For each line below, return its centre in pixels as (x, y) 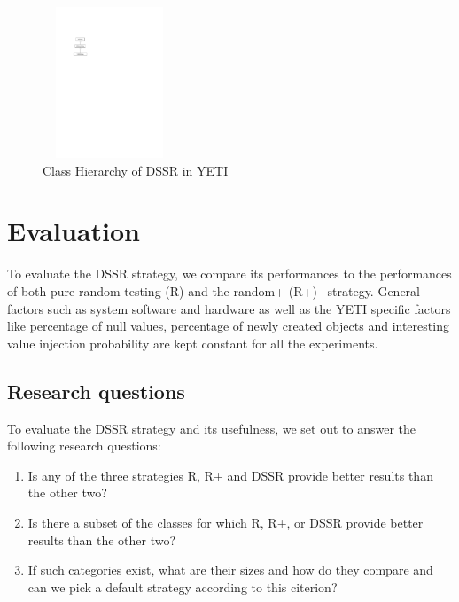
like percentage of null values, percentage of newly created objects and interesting (228, 326)
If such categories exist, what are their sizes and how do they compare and (230, 570)
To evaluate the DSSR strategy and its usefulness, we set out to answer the (212, 428)
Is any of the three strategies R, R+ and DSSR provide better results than (230, 475)
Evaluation (74, 231)
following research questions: (84, 446)
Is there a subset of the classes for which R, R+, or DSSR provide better (226, 522)
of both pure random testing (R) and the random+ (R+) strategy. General (214, 290)
